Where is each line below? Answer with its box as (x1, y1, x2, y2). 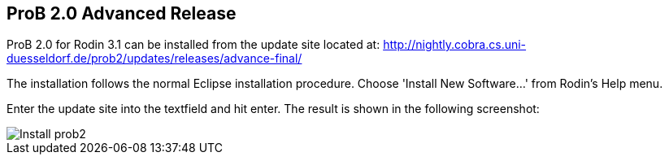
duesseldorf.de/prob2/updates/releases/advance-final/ (7, 51, 302, 66)
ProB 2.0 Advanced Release (7, 3, 237, 24)
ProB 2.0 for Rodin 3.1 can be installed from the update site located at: (7, 37, 380, 52)
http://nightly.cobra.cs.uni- (383, 37, 527, 52)
